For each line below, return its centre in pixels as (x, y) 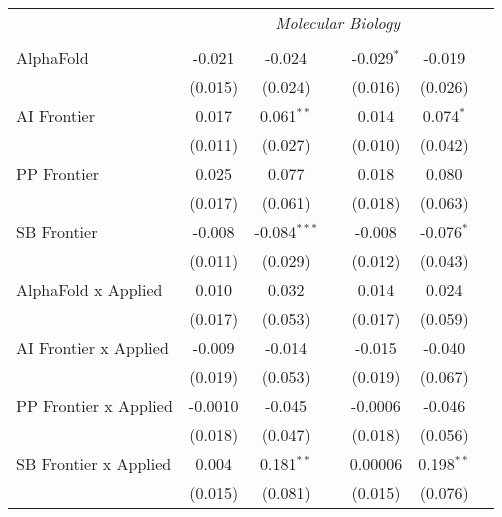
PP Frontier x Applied (94, 405)
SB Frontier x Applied (94, 463)
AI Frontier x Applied (92, 347)
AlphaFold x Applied (89, 289)
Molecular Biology (338, 22)
